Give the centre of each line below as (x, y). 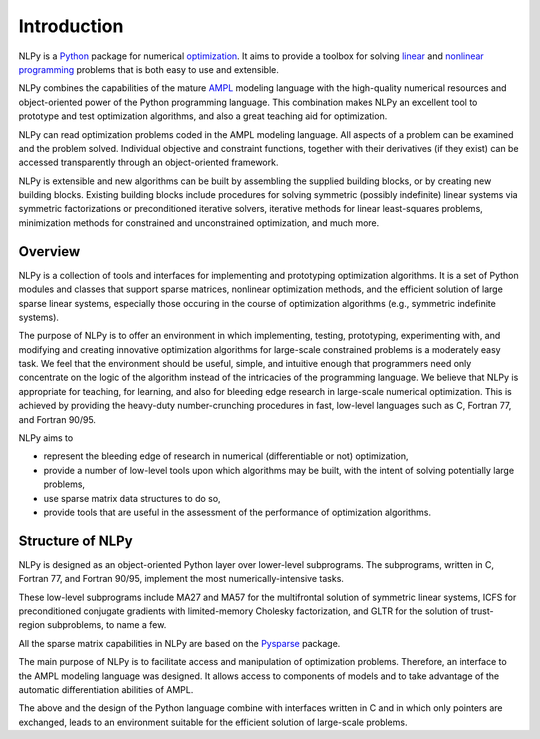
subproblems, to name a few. (106, 625)
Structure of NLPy (76, 540)
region (31, 625)
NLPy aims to (46, 438)
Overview (49, 251)
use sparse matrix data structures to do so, (132, 498)
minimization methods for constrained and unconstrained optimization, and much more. (199, 222)
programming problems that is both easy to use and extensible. (148, 69)
